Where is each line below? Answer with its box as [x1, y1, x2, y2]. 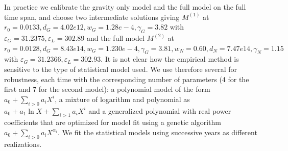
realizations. [4, 138, 42, 149]
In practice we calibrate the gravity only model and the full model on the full [4, 2, 246, 12]
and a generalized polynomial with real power [88, 105, 231, 116]
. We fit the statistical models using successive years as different [58, 127, 257, 137]
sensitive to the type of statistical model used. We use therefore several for [4, 63, 237, 74]
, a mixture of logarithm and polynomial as [55, 93, 190, 104]
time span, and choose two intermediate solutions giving [4, 11, 180, 22]
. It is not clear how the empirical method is [101, 54, 239, 64]
